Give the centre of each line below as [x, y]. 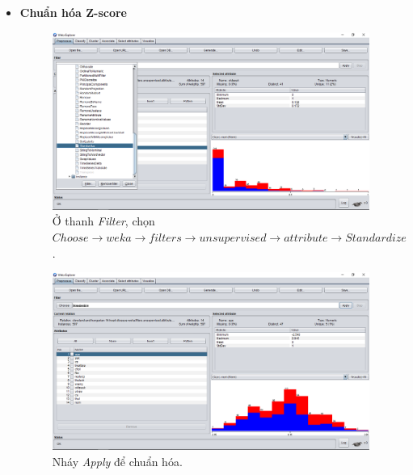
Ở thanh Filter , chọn [103, 221]
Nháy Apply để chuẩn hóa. [117, 461]
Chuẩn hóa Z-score [73, 12]
